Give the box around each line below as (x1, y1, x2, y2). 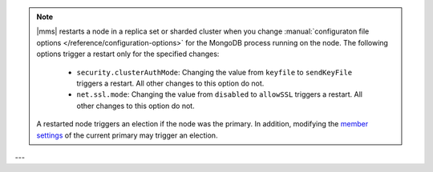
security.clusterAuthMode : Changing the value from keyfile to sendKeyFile (76, 67, 353, 77)
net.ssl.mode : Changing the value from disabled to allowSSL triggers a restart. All (76, 90, 362, 99)
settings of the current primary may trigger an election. (36, 130, 218, 140)
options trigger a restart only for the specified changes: (36, 49, 220, 59)
